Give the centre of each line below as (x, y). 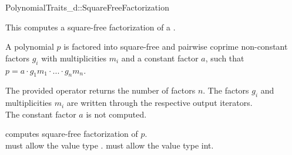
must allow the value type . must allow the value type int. (110, 145)
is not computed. (116, 114)
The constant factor (41, 114)
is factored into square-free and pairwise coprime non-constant (176, 46)
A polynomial (30, 46)
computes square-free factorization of (72, 134)
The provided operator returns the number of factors (100, 90)
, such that (225, 58)
